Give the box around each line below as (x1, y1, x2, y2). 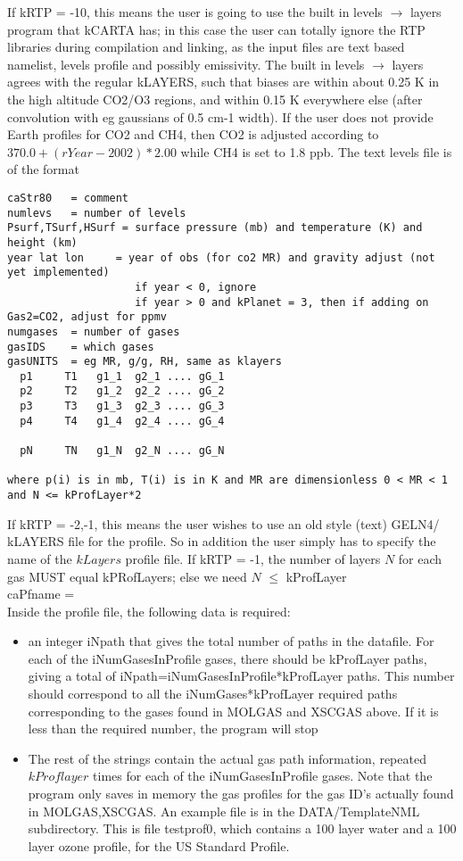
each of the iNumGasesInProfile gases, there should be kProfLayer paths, (28, 649, 427, 667)
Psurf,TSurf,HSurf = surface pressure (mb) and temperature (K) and (7, 221, 423, 235)
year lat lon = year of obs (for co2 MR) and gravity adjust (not (7, 251, 435, 264)
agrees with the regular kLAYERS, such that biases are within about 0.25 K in (7, 72, 440, 91)
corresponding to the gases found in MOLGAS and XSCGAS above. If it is (28, 701, 439, 720)
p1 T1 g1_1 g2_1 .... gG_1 (20, 369, 225, 383)
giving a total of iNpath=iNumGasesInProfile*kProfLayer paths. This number (28, 666, 455, 685)
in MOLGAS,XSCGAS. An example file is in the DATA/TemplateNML (28, 801, 420, 820)
